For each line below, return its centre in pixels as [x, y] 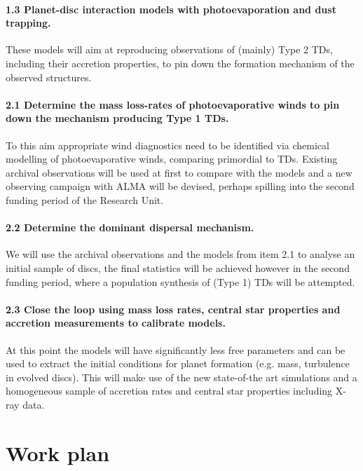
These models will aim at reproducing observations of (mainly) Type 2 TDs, [169, 49]
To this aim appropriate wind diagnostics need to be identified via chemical [167, 145]
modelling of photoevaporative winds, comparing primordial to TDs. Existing [172, 159]
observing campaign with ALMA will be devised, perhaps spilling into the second [180, 186]
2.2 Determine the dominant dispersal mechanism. [130, 227]
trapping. [28, 23]
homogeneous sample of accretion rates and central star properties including [169, 391]
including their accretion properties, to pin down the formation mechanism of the [180, 63]
